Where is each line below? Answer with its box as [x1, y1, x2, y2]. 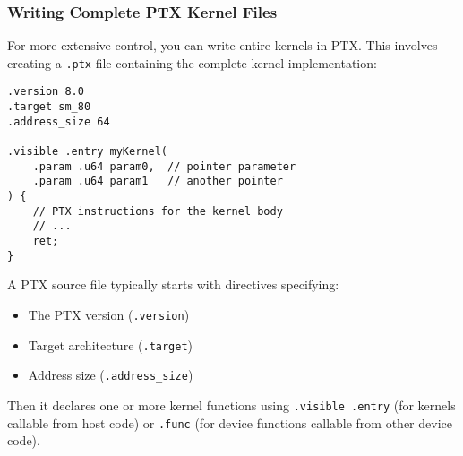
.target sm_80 [7, 100, 91, 114]
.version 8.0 [7, 85, 84, 99]
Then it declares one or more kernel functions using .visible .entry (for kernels [7, 395, 456, 414]
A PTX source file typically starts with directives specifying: [7, 275, 339, 294]
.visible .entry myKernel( [7, 145, 167, 159]
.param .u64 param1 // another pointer [32, 175, 283, 188]
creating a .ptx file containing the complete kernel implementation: [7, 53, 377, 72]
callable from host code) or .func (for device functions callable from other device [7, 413, 452, 432]
